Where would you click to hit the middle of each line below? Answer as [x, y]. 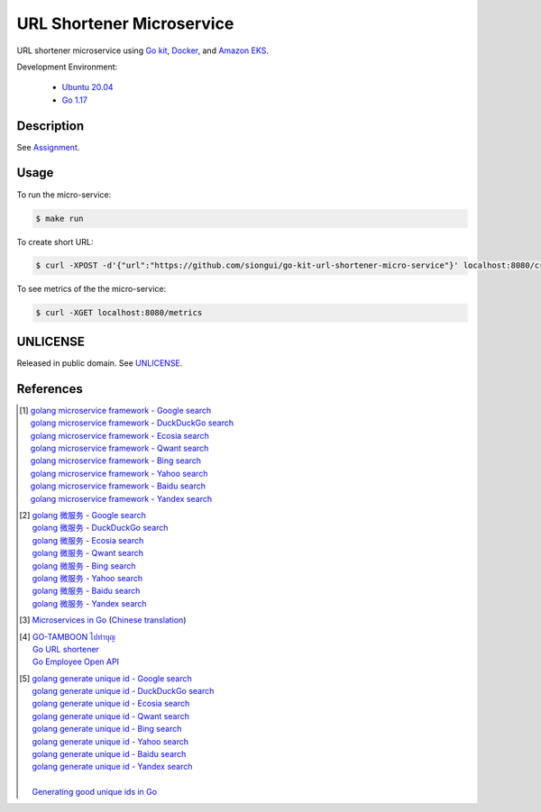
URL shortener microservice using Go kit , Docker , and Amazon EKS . [143, 50]
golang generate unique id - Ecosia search [111, 704]
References [50, 389]
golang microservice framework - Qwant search [119, 448]
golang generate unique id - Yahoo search [110, 741]
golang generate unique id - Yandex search [112, 767]
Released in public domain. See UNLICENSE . [100, 363]
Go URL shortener [65, 649]
